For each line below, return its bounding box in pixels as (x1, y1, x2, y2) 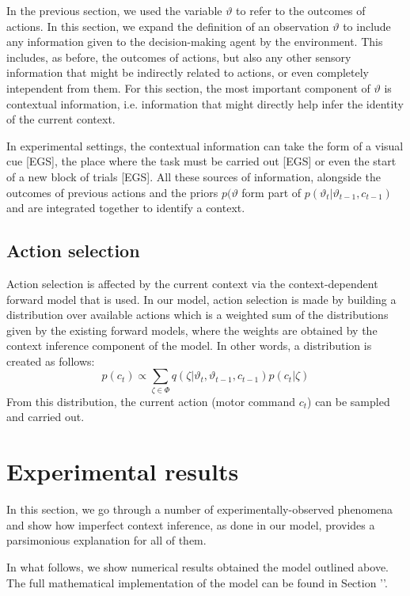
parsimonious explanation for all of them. (6, 532, 207, 549)
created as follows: (6, 352, 95, 369)
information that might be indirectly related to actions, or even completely (6, 64, 369, 81)
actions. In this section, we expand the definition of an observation (6, 17, 329, 34)
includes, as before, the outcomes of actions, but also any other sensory (6, 48, 351, 65)
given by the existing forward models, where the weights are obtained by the (6, 321, 378, 338)
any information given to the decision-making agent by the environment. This (6, 33, 383, 50)
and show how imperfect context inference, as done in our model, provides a (6, 516, 375, 533)
